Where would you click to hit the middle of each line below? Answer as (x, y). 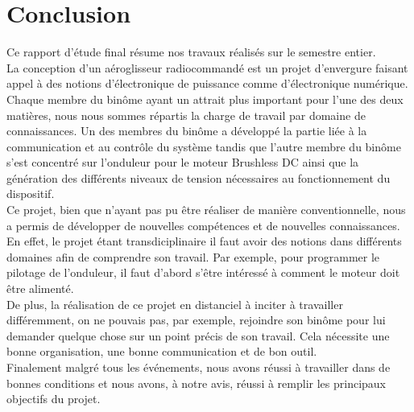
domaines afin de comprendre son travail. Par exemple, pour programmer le (193, 256)
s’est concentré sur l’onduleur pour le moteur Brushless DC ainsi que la (183, 162)
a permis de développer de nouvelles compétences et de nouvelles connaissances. (203, 225)
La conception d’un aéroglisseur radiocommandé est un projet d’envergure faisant (207, 67)
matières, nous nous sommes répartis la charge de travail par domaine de (186, 115)
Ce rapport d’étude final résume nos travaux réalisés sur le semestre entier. (191, 52)
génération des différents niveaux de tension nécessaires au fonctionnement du (199, 177)
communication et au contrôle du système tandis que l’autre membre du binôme (204, 146)
